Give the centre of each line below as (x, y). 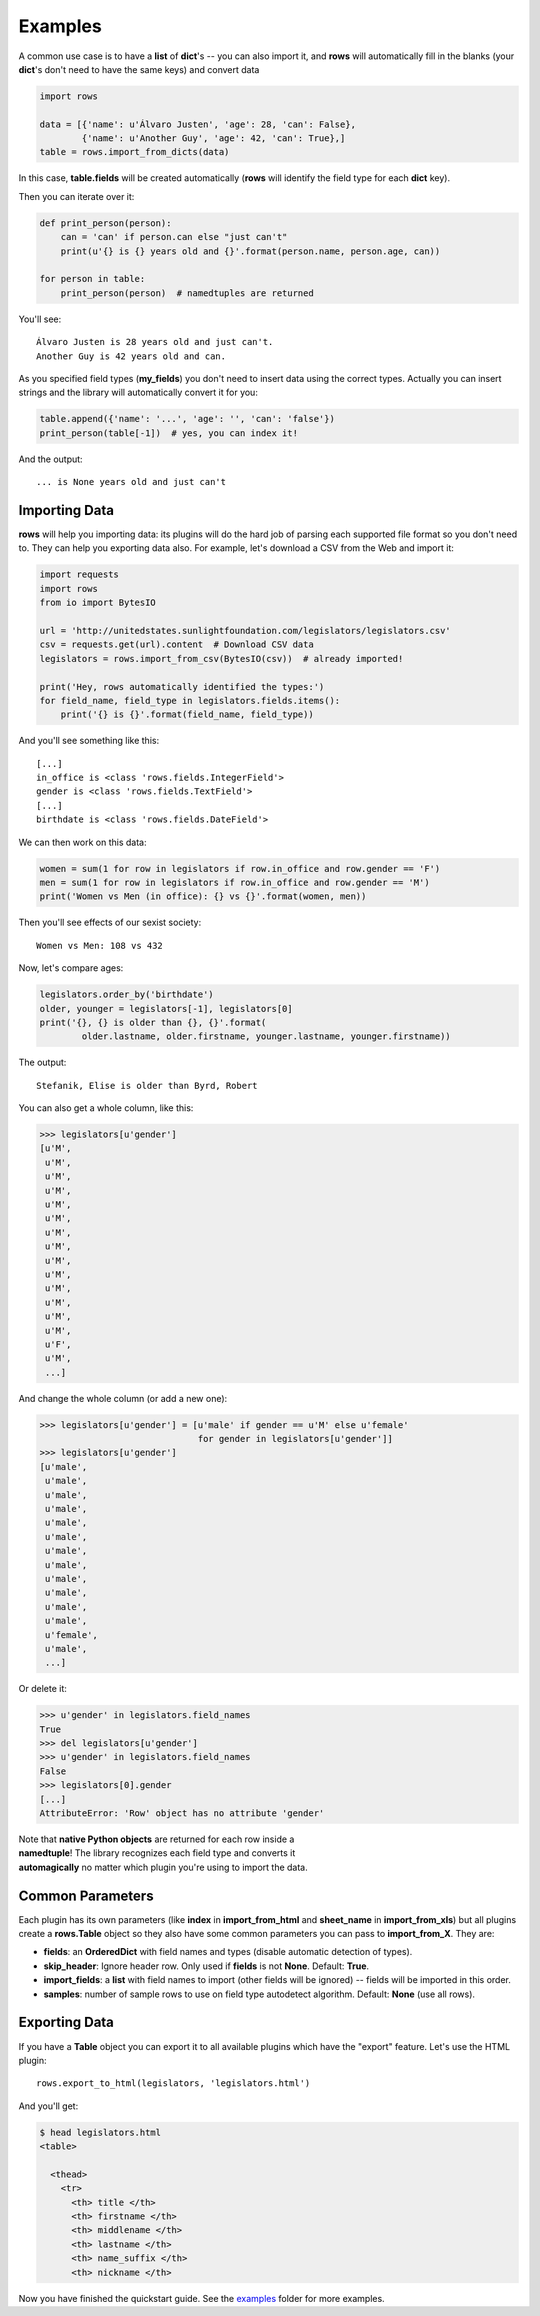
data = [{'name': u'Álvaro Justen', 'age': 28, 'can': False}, (198, 124)
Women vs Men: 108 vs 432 (100, 945)
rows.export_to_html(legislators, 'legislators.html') (173, 2083)
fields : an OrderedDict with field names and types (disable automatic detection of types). (228, 1952)
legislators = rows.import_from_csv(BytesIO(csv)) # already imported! (221, 658)
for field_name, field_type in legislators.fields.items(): (190, 700)
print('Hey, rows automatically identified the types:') (182, 686)
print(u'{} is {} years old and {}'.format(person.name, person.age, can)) (250, 251)
